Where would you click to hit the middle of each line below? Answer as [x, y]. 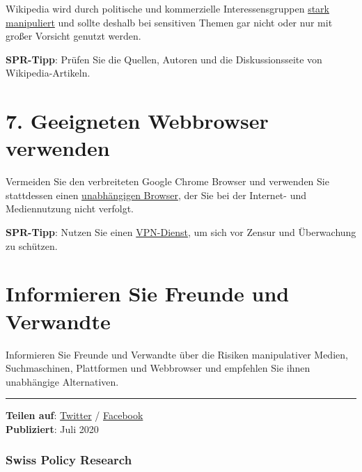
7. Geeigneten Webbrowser [137, 121]
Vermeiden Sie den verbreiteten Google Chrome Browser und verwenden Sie [167, 181]
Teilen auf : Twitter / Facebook [74, 415]
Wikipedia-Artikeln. [48, 73]
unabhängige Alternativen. [62, 381]
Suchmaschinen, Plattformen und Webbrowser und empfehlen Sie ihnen [158, 368]
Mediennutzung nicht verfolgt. [70, 209]
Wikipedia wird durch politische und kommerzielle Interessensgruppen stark [167, 8]
